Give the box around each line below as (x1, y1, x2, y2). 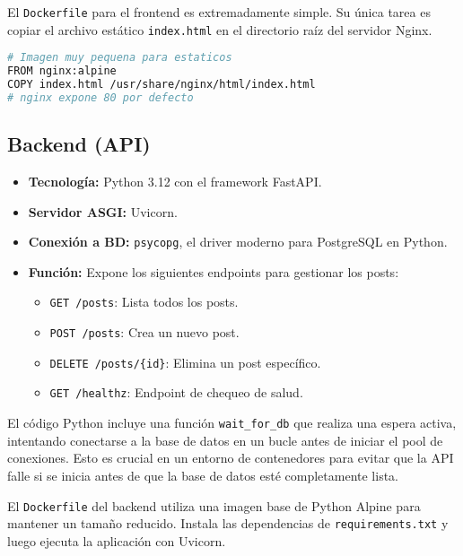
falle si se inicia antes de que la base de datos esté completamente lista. (7, 465, 399, 484)
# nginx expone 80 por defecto (7, 91, 194, 104)
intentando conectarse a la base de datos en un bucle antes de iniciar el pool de (7, 430, 443, 449)
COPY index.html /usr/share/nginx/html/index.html (7, 78, 316, 91)
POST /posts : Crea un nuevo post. (49, 323, 240, 342)
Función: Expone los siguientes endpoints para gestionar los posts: (28, 262, 399, 281)
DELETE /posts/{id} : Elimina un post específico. (49, 352, 321, 371)
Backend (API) (7, 130, 151, 158)
